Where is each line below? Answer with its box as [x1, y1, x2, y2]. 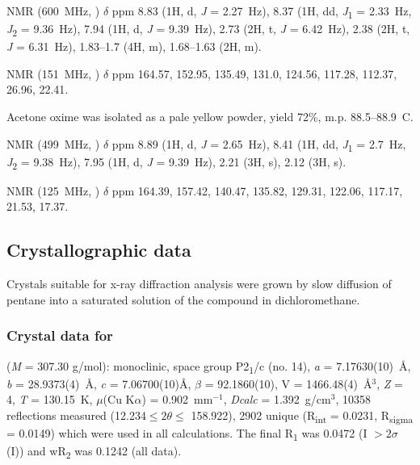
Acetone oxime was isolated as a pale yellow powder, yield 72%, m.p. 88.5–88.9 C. [6, 108, 414, 125]
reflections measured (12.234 [6, 406, 146, 423]
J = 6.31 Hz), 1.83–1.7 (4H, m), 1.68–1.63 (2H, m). [6, 38, 262, 55]
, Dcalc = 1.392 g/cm [223, 391, 331, 408]
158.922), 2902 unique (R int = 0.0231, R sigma [191, 406, 414, 425]
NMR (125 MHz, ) [6, 182, 100, 199]
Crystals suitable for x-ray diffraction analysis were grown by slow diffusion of [6, 275, 392, 292]
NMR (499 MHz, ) [6, 135, 100, 152]
